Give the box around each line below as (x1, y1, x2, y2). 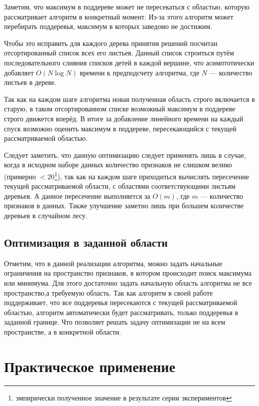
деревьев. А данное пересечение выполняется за (4, 190, 150, 201)
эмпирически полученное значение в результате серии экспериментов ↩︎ (15, 392, 232, 403)
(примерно (4, 171, 36, 181)
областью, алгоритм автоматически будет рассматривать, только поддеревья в (4, 307, 239, 317)
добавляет (4, 67, 34, 77)
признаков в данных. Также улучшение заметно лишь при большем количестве (4, 200, 244, 211)
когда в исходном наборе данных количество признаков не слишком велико (4, 159, 232, 170)
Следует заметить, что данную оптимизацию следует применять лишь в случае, (4, 149, 246, 160)
